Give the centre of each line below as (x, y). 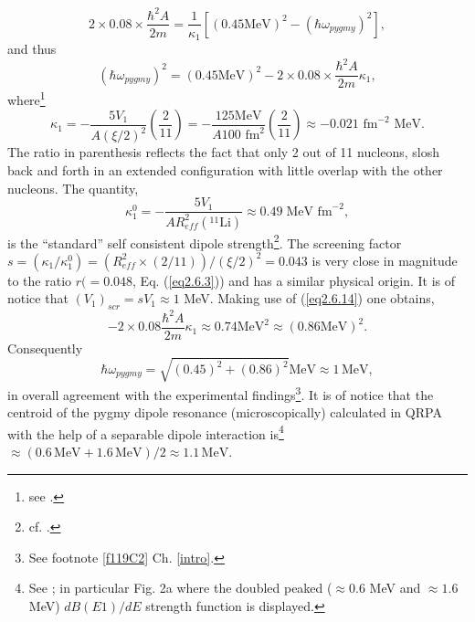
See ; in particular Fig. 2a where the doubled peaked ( (180, 588)
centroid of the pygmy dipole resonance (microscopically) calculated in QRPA (225, 412)
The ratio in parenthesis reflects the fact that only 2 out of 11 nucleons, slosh (224, 152)
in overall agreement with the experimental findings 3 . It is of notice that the (221, 393)
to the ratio (40, 280)
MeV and (395, 588)
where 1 (26, 98)
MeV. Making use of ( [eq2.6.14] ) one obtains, (309, 298)
